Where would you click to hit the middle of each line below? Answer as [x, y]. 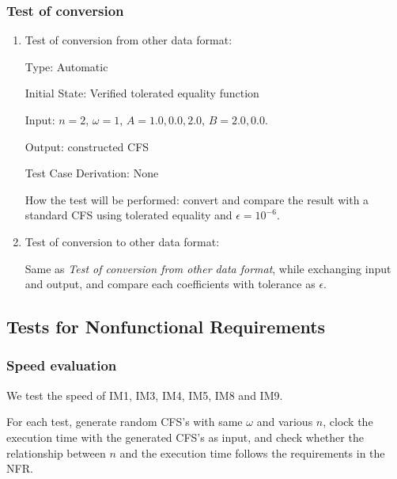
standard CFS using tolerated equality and [129, 215]
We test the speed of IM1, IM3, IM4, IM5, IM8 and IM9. [145, 395]
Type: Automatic [66, 66]
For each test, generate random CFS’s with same [125, 422]
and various [285, 422]
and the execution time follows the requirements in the [252, 452]
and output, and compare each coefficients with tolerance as [170, 284]
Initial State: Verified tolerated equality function [142, 93]
